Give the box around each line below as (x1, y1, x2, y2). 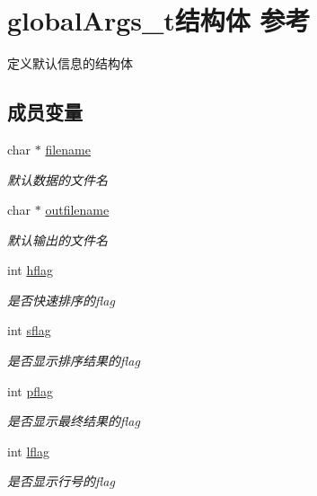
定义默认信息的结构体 (7, 54, 133, 73)
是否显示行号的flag (7, 472, 115, 491)
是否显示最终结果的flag (7, 412, 140, 430)
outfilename (45, 200, 110, 219)
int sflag (7, 321, 51, 340)
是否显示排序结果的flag (7, 351, 140, 370)
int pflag (7, 381, 53, 400)
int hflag (7, 261, 53, 279)
